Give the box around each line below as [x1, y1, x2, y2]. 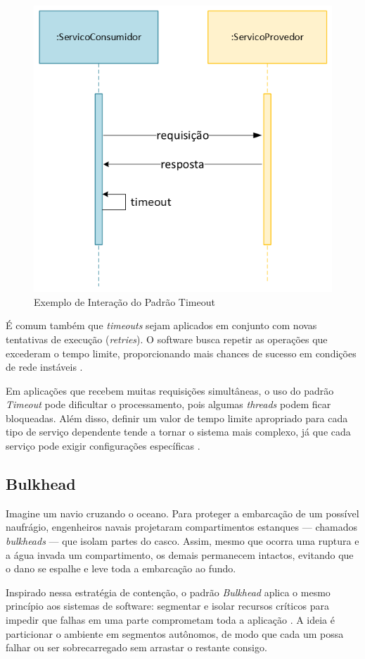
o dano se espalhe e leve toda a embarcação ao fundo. [6, 561, 236, 576]
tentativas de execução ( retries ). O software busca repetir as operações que [6, 331, 328, 346]
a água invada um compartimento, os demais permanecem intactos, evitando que [6, 547, 354, 562]
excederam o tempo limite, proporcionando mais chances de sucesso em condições [6, 345, 357, 360]
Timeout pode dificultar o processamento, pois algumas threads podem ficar [6, 397, 331, 412]
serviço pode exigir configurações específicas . [6, 438, 200, 453]
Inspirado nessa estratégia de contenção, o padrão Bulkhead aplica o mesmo [6, 584, 331, 599]
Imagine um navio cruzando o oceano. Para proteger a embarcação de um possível [6, 505, 359, 520]
